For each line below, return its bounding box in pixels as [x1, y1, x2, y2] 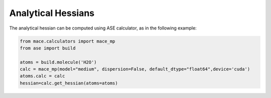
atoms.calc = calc [20, 73, 65, 79]
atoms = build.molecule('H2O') [20, 59, 97, 65]
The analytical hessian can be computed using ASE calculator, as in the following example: [9, 25, 197, 31]
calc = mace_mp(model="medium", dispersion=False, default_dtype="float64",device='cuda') [20, 66, 250, 72]
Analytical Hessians [9, 7, 95, 18]
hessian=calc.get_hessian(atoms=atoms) [20, 80, 118, 86]
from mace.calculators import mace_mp [20, 38, 115, 44]
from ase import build [20, 45, 76, 51]
